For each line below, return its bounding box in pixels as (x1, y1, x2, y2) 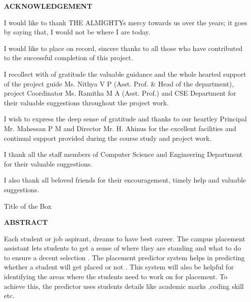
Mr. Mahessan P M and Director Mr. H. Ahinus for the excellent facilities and (4, 123, 236, 133)
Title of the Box (4, 201, 52, 211)
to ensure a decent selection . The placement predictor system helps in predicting (4, 252, 245, 262)
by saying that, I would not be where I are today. (4, 27, 150, 37)
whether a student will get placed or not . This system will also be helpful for (4, 262, 234, 272)
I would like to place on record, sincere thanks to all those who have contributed (4, 43, 243, 53)
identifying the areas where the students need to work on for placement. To (4, 271, 228, 282)
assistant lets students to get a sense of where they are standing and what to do (4, 243, 241, 253)
